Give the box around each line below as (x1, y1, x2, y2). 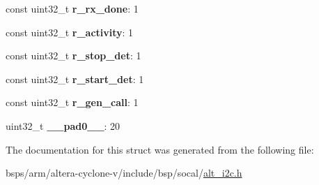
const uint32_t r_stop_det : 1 (6, 48, 141, 63)
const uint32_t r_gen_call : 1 (6, 95, 139, 110)
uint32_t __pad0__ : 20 (6, 118, 120, 133)
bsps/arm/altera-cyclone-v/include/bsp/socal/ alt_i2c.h (6, 165, 242, 180)
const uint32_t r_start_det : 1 (6, 71, 144, 86)
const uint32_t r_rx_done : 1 (6, 1, 139, 15)
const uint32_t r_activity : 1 (6, 24, 134, 39)
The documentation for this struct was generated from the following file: (6, 142, 314, 156)
